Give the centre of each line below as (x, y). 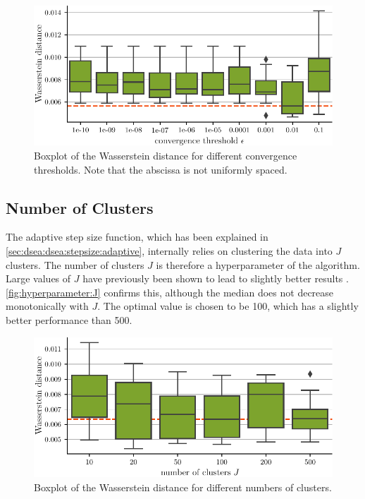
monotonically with (47, 306)
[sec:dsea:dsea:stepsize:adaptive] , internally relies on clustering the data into (169, 251)
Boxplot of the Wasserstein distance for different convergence (166, 156)
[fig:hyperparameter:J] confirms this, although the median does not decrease (170, 292)
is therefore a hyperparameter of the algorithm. (258, 264)
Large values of (38, 278)
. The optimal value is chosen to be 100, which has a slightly (228, 306)
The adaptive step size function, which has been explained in (137, 237)
